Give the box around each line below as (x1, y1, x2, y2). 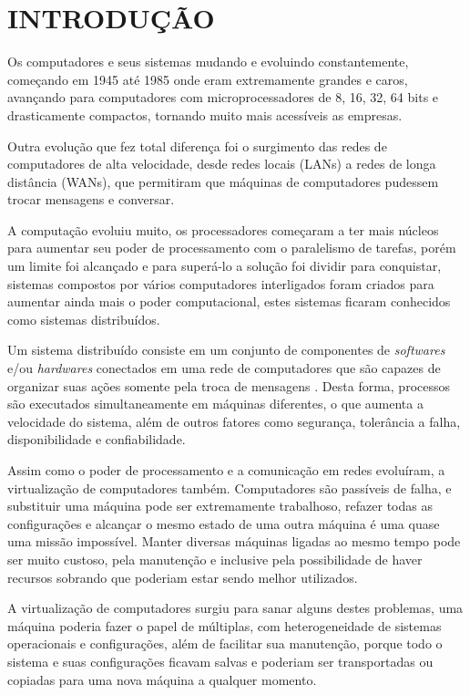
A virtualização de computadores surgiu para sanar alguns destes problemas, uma (7, 598, 464, 617)
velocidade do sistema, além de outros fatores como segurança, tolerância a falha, (7, 411, 461, 430)
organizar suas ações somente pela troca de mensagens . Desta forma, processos (7, 376, 451, 395)
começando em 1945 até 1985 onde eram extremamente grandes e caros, (7, 69, 408, 88)
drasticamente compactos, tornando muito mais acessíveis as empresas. (7, 105, 403, 124)
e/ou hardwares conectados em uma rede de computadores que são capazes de (7, 358, 441, 378)
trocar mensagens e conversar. (7, 190, 175, 209)
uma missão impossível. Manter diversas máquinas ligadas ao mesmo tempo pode (7, 532, 461, 551)
